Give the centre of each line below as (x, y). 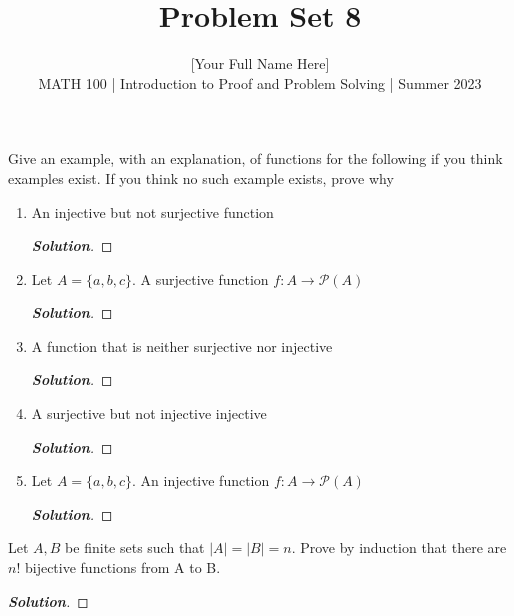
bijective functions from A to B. (122, 567)
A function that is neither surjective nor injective (182, 345)
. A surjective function (200, 278)
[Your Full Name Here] (260, 63)
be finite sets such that (135, 547)
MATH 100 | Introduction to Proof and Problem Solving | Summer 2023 (260, 82)
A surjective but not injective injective (149, 413)
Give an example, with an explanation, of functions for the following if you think (255, 158)
